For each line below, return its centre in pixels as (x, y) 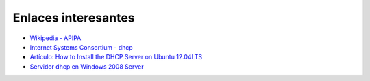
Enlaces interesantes (74, 18)
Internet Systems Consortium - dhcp (81, 47)
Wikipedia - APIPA (56, 38)
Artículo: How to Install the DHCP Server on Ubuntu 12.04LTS (116, 57)
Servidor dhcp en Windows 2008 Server (87, 66)
